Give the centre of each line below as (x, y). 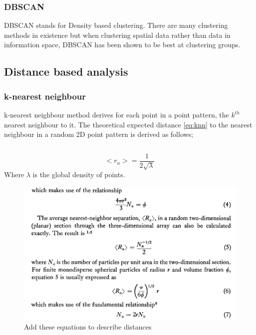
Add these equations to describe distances (88, 327)
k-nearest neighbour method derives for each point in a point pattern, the (117, 114)
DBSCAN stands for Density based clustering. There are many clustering (116, 25)
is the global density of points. (79, 174)
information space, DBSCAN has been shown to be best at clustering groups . (122, 45)
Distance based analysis (66, 71)
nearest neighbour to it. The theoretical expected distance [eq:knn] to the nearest (128, 124)
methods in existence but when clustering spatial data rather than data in (117, 35)
